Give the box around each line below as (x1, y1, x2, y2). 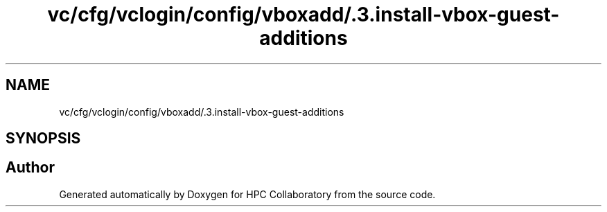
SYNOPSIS (6, 130, 81, 148)
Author (6, 159, 55, 177)
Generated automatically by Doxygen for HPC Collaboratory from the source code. (59, 188, 436, 200)
